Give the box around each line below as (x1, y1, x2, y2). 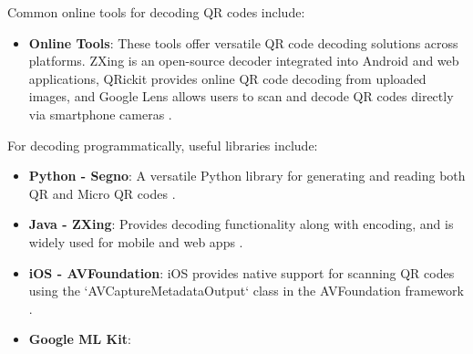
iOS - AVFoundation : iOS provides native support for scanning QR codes (28, 263, 455, 282)
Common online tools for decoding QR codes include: (7, 3, 305, 21)
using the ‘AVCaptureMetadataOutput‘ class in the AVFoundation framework (28, 281, 464, 300)
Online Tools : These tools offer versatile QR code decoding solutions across (28, 33, 458, 52)
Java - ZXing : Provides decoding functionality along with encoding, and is (28, 214, 454, 234)
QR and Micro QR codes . (28, 183, 176, 203)
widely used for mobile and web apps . (28, 232, 243, 251)
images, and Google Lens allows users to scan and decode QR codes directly (28, 87, 454, 106)
